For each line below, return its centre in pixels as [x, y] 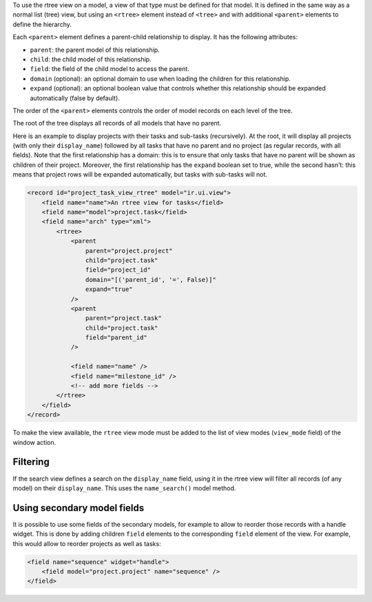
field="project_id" [118, 270]
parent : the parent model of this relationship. [95, 50]
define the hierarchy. [42, 24]
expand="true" [109, 289]
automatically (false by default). [75, 98]
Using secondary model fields [79, 508]
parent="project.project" [129, 251]
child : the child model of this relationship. [91, 59]
